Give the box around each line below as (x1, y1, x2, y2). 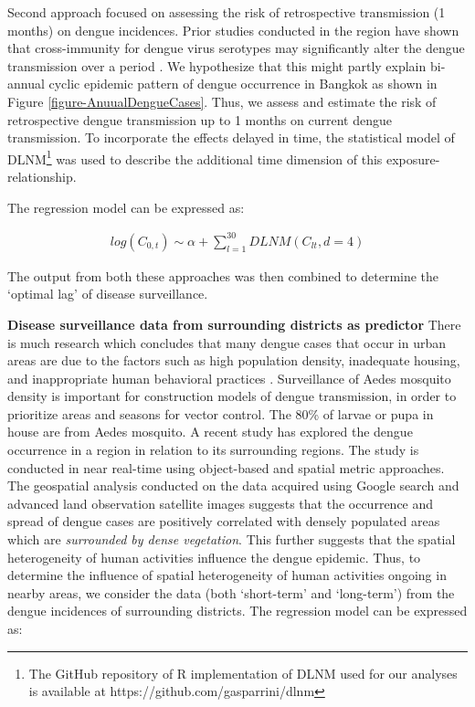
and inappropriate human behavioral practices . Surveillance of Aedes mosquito (7, 368, 451, 387)
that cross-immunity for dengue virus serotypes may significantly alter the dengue (7, 38, 465, 58)
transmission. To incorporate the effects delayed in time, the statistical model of (7, 128, 455, 147)
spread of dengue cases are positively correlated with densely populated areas (7, 512, 440, 531)
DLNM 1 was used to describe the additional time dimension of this (7, 146, 383, 168)
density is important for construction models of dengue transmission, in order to (7, 386, 457, 406)
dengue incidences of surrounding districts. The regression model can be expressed (7, 601, 468, 620)
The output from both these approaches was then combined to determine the (7, 266, 439, 285)
